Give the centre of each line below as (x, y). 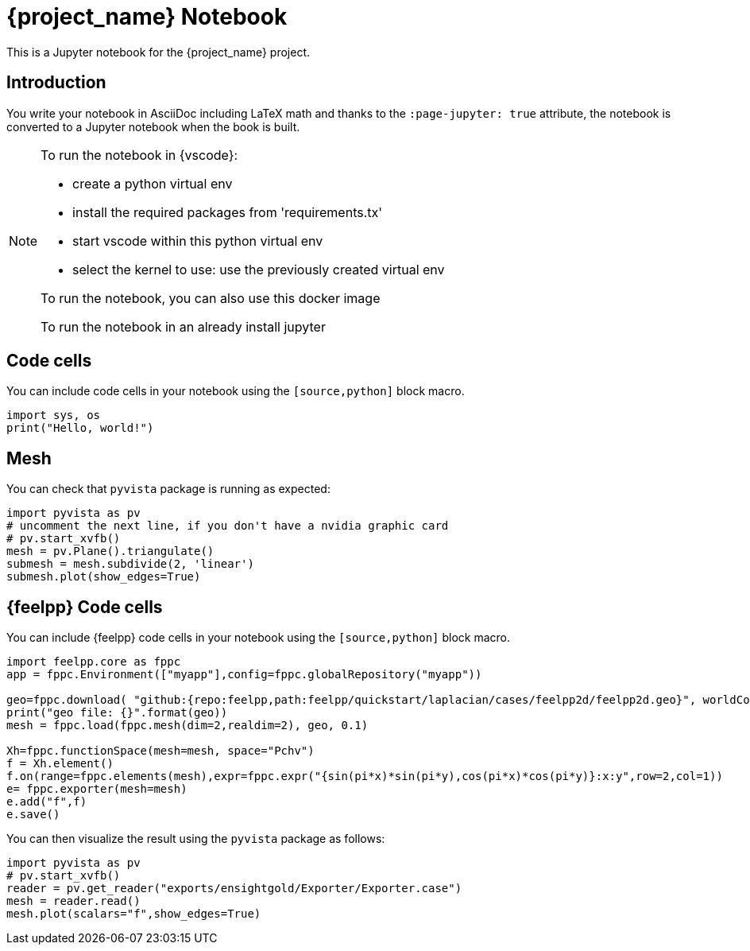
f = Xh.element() (60, 764)
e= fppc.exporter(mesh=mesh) (97, 789)
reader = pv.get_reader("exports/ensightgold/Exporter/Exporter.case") (234, 889)
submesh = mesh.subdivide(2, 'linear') (130, 564)
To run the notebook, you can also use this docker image (211, 298)
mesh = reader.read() (73, 901)
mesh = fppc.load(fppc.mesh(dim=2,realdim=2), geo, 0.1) (187, 726)
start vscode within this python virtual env (198, 241)
